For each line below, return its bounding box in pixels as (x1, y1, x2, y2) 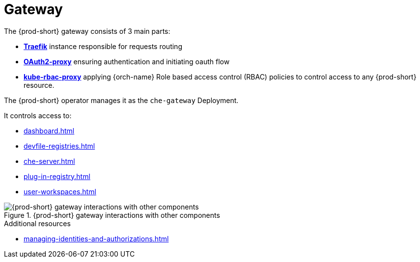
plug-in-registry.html (24, 172, 90, 181)
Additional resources (4, 219, 71, 228)
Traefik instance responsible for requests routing (24, 42, 182, 51)
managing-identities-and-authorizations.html (24, 234, 169, 243)
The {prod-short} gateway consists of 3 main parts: (4, 26, 170, 35)
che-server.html (24, 157, 75, 165)
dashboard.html (24, 126, 75, 135)
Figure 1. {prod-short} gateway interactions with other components (4, 210, 220, 219)
